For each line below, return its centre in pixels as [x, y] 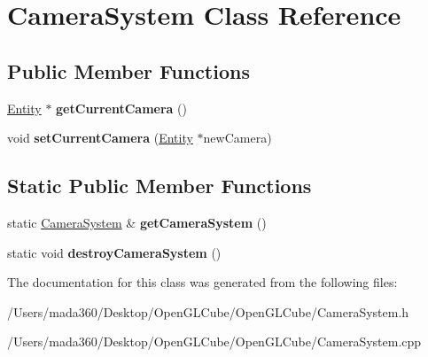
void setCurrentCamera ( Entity [100, 138]
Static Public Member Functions [160, 186]
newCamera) [237, 138]
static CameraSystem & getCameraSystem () [137, 222]
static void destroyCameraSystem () [114, 252]
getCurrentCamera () [122, 108]
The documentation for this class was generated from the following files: [202, 282]
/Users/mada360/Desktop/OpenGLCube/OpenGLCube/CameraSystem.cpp [214, 341]
